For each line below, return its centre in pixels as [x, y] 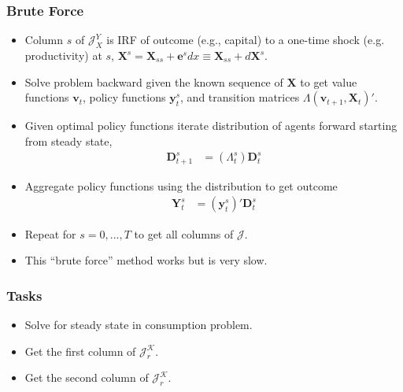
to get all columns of [184, 233]
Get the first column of [80, 351]
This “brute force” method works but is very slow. [146, 260]
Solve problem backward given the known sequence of [154, 81]
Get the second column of [87, 377]
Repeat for [50, 233]
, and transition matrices [240, 97]
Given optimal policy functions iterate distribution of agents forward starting [211, 126]
